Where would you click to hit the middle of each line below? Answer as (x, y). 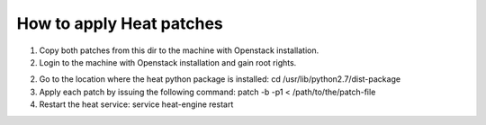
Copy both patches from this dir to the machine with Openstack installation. (179, 50)
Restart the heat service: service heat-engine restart (136, 104)
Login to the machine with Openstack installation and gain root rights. (168, 62)
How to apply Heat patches (120, 23)
